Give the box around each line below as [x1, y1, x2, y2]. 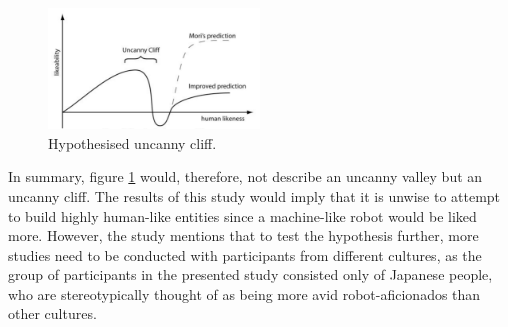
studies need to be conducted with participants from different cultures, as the [8, 244, 482, 265]
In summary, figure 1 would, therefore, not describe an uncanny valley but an [8, 166, 483, 187]
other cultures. [8, 303, 97, 324]
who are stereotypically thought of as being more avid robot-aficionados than [8, 283, 481, 304]
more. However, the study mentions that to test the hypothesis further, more [8, 225, 479, 246]
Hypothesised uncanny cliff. [48, 132, 217, 153]
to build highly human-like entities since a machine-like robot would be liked [8, 205, 477, 226]
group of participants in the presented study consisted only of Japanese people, [8, 264, 493, 285]
